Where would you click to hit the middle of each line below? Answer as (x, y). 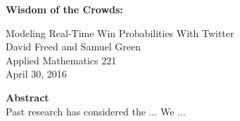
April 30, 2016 (36, 74)
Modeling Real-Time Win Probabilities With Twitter (120, 33)
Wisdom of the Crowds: (64, 9)
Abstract (27, 97)
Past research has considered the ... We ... (96, 111)
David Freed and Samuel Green (73, 47)
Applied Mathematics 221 (61, 60)
